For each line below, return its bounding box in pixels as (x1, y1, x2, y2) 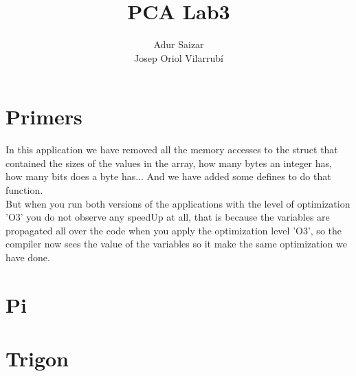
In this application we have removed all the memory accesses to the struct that (5, 142, 338, 157)
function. (5, 183, 43, 197)
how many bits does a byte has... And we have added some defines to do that (5, 169, 331, 184)
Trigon (5, 344, 69, 373)
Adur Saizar (153, 37, 204, 52)
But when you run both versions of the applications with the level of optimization (5, 196, 351, 210)
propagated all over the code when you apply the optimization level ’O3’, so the (5, 223, 342, 237)
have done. (5, 250, 50, 264)
